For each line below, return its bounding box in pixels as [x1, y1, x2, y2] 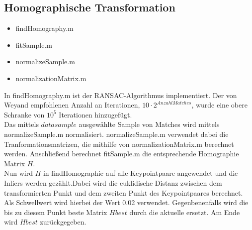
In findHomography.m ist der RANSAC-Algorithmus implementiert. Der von [4, 90, 237, 100]
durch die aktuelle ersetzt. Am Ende [129, 207, 240, 217]
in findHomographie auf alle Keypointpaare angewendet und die [43, 168, 238, 178]
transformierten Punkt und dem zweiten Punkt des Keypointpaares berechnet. [4, 187, 243, 198]
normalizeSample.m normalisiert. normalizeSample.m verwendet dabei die [4, 128, 229, 139]
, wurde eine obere [191, 100, 248, 110]
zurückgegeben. [40, 217, 86, 227]
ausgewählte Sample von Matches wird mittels [79, 119, 220, 129]
